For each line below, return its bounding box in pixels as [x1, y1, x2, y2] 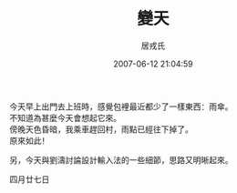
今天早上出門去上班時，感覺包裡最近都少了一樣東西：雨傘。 [9, 101, 233, 112]
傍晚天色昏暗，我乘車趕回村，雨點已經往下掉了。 [9, 124, 193, 135]
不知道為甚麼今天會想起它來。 [9, 112, 121, 123]
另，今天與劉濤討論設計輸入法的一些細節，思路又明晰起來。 [9, 154, 233, 165]
